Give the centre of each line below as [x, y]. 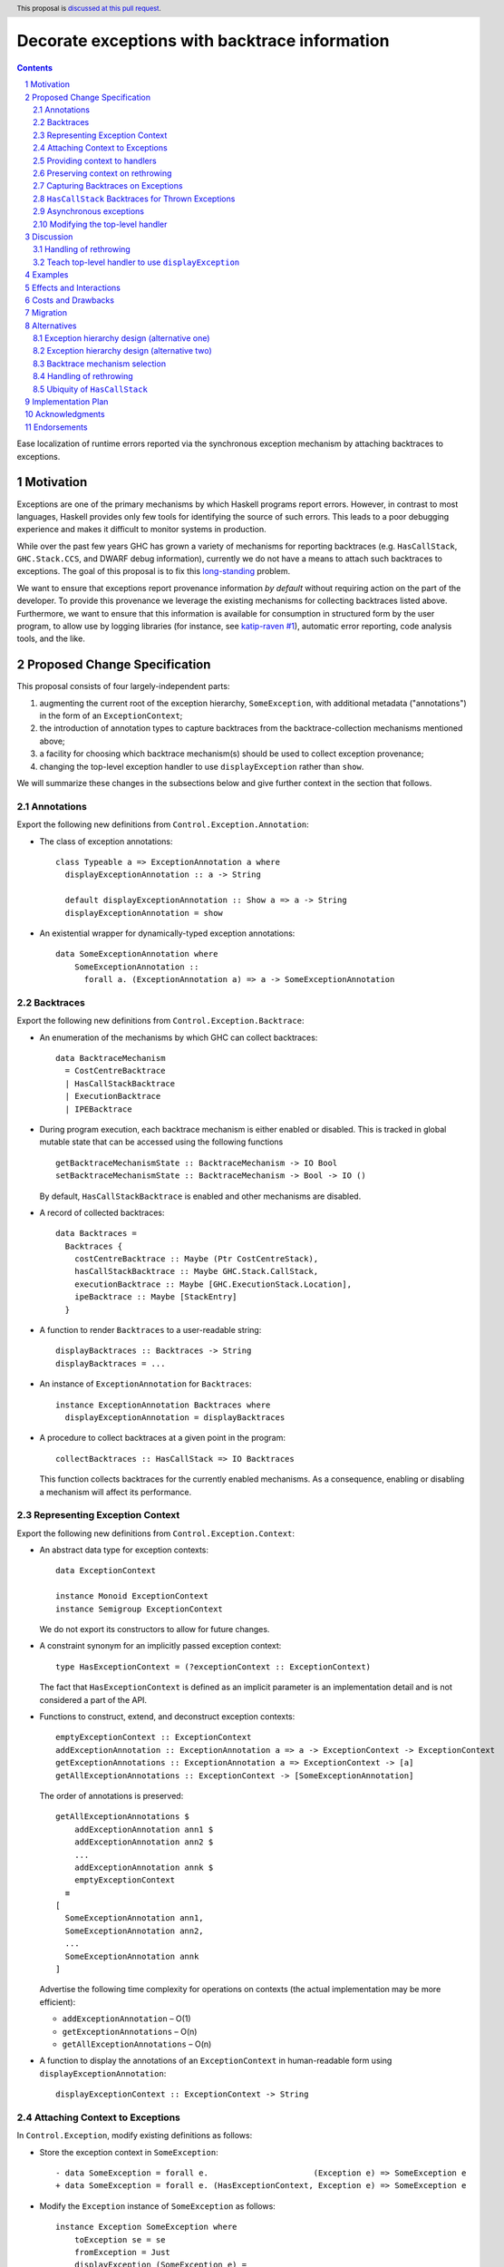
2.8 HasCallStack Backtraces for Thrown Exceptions [134, 199]
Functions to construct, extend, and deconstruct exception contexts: [167, 1717]
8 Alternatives [51, 326]
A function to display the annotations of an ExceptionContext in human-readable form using [216, 2061]
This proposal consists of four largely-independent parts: [123, 686]
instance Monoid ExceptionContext [132, 1596]
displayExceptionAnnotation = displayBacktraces [175, 1418]
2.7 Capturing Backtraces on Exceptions [108, 186]
